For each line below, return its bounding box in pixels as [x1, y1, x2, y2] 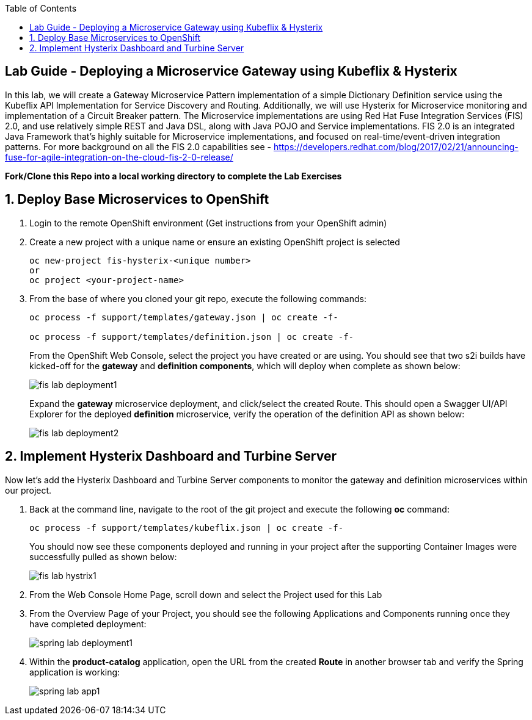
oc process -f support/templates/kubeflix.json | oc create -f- [29, 522, 344, 533]
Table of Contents [5, 3, 77, 13]
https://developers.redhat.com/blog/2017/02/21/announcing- [273, 141, 519, 152]
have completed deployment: [29, 618, 147, 629]
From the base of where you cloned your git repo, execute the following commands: [29, 293, 366, 304]
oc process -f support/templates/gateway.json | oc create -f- [29, 312, 338, 322]
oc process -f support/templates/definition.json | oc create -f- [29, 331, 354, 342]
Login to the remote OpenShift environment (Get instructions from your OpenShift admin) [29, 217, 387, 228]
